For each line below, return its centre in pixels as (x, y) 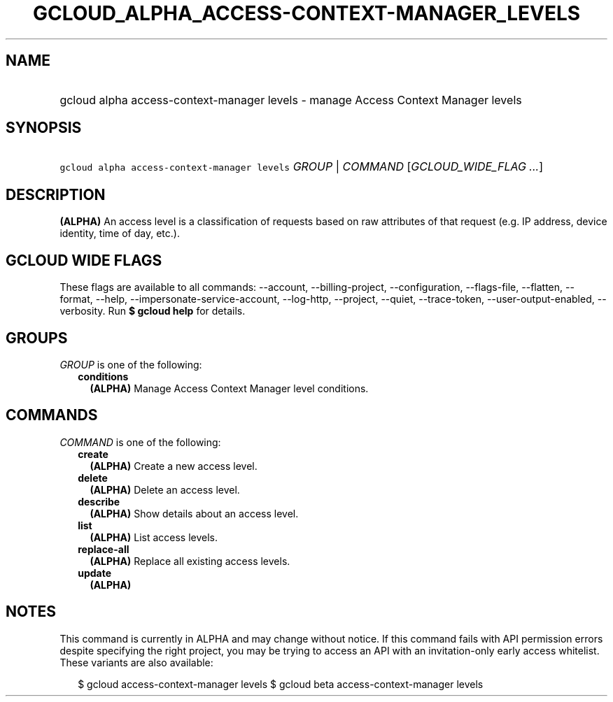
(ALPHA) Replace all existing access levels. (190, 561)
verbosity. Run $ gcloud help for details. (153, 311)
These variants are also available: (136, 662)
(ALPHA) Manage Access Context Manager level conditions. (229, 388)
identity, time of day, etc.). (120, 234)
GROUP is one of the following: (131, 364)
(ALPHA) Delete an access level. (165, 489)
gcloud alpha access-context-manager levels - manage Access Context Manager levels (291, 100)
